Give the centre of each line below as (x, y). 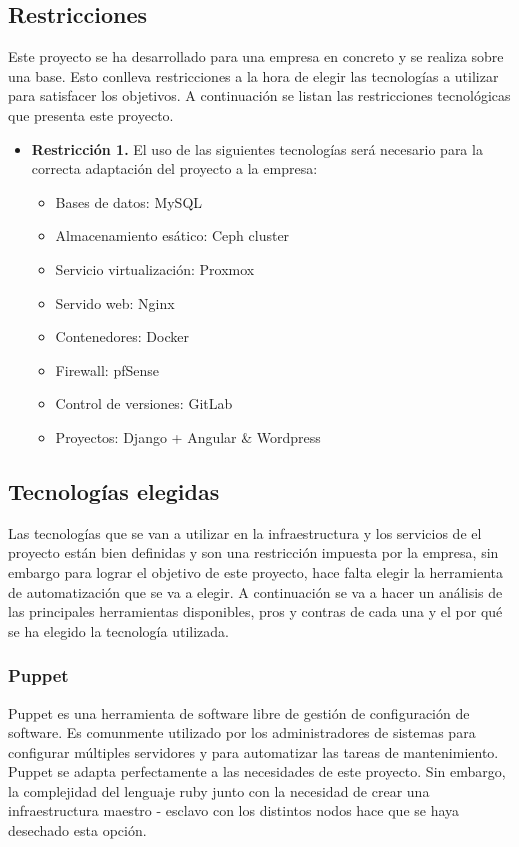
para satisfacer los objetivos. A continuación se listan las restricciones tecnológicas (259, 95)
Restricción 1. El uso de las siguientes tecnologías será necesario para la (257, 148)
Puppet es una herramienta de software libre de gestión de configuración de (239, 712)
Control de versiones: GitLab (144, 403)
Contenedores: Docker (122, 336)
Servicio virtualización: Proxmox (155, 268)
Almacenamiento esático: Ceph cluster (172, 235)
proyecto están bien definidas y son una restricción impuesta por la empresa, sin (253, 552)
